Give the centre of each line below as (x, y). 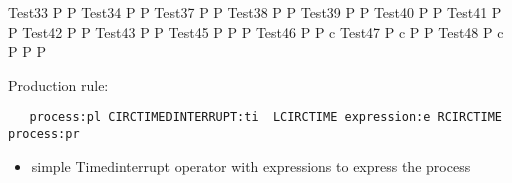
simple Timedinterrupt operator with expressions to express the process (251, 165)
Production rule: (58, 84)
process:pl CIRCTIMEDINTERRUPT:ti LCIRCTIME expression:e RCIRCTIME (265, 117)
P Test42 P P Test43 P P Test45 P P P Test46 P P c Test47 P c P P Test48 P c (256, 31)
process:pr (44, 134)
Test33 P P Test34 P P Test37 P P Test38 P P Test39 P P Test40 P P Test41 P (255, 12)
